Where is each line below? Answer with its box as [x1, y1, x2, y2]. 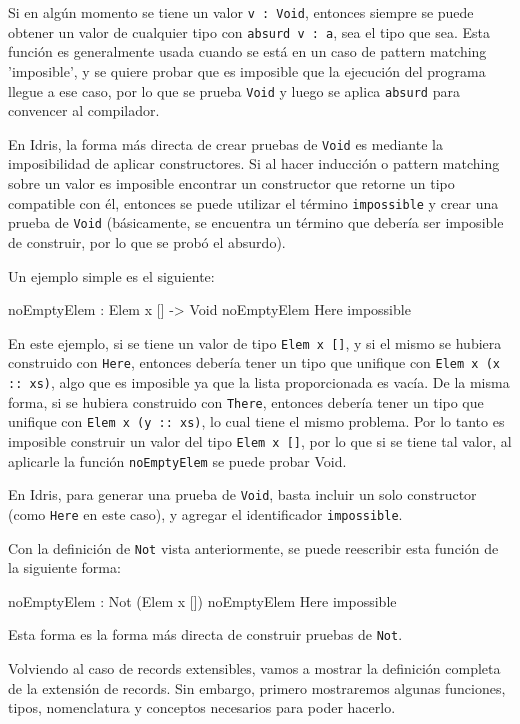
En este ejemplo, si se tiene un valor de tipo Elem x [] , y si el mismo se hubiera [8, 332, 502, 353]
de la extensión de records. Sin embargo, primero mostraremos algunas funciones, [8, 677, 506, 698]
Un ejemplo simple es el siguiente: [8, 265, 215, 286]
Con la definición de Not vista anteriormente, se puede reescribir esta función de [8, 537, 499, 558]
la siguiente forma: [8, 557, 121, 578]
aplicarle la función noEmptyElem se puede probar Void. [8, 450, 347, 471]
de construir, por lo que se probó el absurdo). [8, 231, 286, 252]
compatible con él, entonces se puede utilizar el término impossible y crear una [8, 192, 499, 213]
